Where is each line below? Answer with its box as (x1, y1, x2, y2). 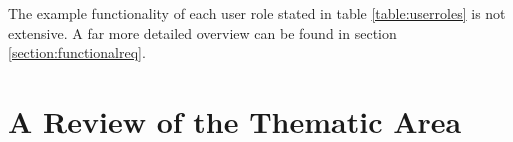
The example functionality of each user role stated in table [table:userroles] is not (8, 3, 506, 23)
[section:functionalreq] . (8, 42, 146, 63)
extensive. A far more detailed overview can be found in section (8, 22, 397, 43)
